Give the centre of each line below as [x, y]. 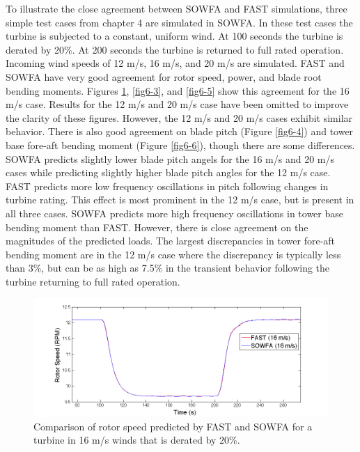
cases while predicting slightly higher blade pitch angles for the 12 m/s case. [168, 172]
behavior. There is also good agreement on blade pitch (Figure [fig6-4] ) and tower [180, 131]
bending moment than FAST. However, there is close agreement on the [157, 227]
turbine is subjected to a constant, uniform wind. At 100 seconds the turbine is [174, 36]
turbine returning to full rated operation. [93, 281]
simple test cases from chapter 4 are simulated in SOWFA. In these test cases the [179, 22]
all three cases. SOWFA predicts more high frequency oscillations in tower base [174, 213]
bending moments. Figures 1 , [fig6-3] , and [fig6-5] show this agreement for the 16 [178, 90]
